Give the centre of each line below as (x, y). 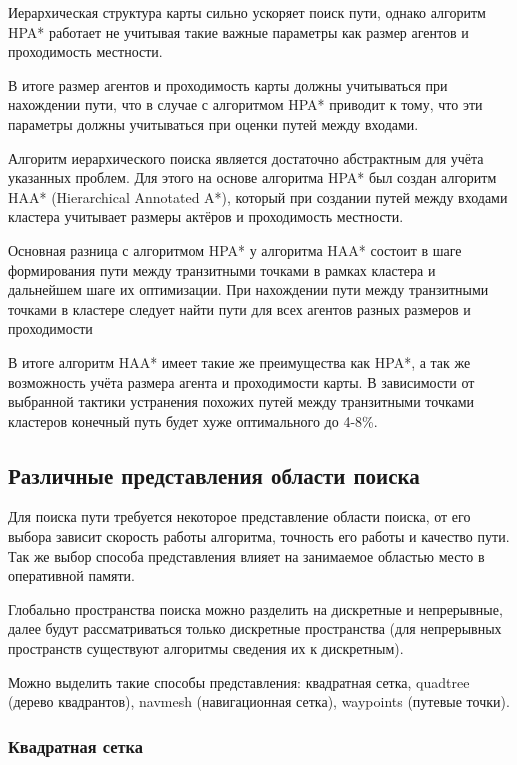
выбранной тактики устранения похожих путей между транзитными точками (241, 401)
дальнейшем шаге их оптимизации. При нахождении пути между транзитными (248, 289)
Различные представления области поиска (214, 474)
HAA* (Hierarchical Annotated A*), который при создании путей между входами (258, 196)
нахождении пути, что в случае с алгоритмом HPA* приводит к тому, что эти (245, 104)
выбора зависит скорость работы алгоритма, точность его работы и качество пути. (259, 536)
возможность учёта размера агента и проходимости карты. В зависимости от (241, 381)
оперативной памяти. (71, 575)
